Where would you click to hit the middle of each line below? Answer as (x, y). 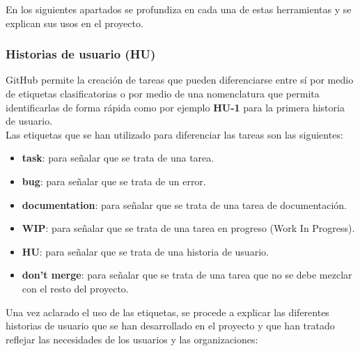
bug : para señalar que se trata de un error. (114, 181)
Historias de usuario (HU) (81, 54)
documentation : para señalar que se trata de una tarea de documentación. (185, 204)
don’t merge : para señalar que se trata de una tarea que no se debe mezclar (187, 275)
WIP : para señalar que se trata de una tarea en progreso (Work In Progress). (188, 228)
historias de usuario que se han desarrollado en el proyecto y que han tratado (170, 326)
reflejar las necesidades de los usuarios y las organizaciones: (132, 339)
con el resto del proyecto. (75, 288)
